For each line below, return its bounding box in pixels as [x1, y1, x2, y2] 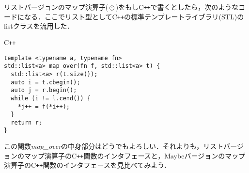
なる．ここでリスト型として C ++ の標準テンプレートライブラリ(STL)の [24, 11, 244, 21]
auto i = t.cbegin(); [11, 79, 80, 86]
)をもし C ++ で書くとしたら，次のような [115, 2, 239, 12]
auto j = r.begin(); [11, 87, 77, 94]
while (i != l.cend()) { [11, 94, 91, 102]
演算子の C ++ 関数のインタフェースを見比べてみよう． [4, 160, 171, 170]
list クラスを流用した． [4, 21, 74, 31]
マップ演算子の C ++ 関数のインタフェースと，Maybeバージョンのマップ [24, 150, 246, 160]
